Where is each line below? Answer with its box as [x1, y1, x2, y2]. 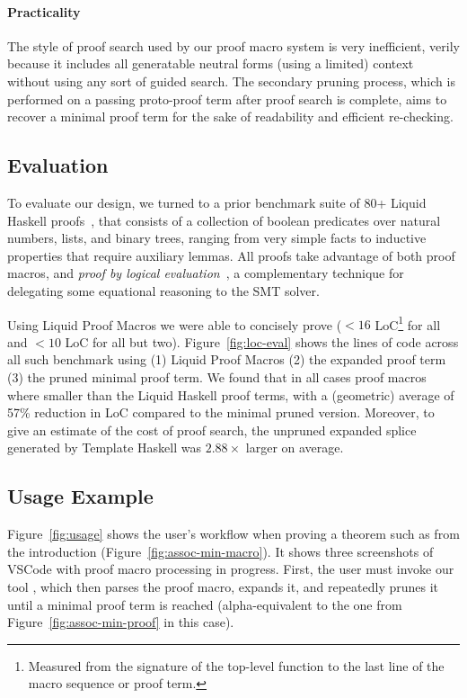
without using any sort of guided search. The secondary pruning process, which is [7, 71, 455, 90]
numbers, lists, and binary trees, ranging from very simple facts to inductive [7, 228, 427, 247]
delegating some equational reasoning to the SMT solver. [7, 281, 320, 300]
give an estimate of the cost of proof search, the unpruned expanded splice [7, 420, 417, 439]
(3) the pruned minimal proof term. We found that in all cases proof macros [7, 367, 427, 386]
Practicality [7, 2, 81, 21]
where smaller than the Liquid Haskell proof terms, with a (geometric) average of [7, 385, 454, 404]
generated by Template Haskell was [7, 438, 201, 457]
